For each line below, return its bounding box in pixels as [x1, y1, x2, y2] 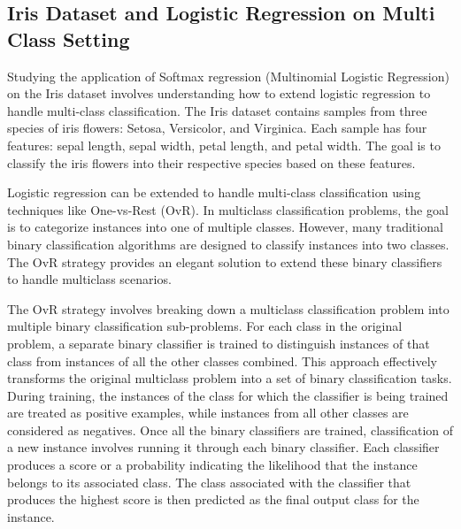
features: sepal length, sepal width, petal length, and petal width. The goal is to [7, 135, 441, 154]
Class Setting [7, 25, 130, 52]
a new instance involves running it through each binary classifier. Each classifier [7, 438, 440, 456]
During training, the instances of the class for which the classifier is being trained [7, 386, 449, 404]
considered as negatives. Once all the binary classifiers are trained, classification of [7, 420, 454, 439]
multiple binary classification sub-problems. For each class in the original [7, 317, 403, 335]
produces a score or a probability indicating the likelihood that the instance [7, 456, 418, 474]
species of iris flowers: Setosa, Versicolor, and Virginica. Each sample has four [7, 119, 427, 137]
